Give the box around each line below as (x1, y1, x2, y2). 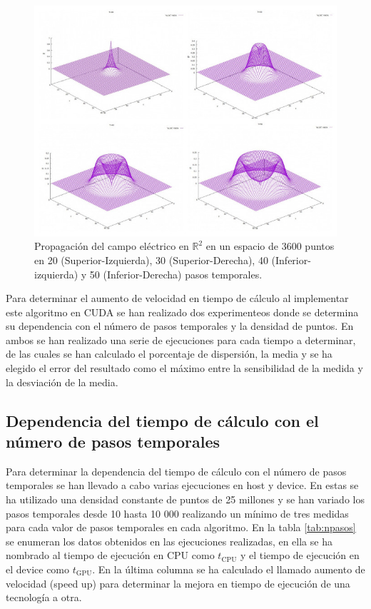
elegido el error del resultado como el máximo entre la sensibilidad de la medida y (6, 361, 363, 376)
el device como (6, 562, 70, 577)
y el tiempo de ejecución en (240, 548, 360, 563)
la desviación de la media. (6, 374, 118, 389)
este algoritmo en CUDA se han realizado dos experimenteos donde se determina (6, 304, 359, 319)
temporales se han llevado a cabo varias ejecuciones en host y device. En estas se (6, 478, 359, 493)
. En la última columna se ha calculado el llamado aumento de (92, 562, 365, 577)
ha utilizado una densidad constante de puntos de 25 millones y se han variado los (6, 492, 365, 507)
